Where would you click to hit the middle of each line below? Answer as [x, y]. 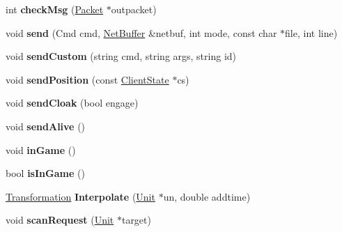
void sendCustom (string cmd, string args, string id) [121, 56]
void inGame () [41, 149]
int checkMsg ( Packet [55, 9]
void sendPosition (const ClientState [87, 79]
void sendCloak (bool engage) [72, 103]
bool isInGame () [45, 173]
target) [136, 220]
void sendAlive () [46, 126]
